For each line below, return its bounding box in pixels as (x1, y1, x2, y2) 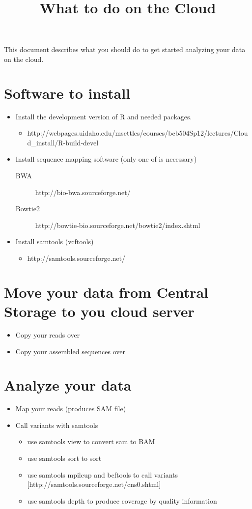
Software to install (4, 83, 131, 103)
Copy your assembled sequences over (15, 346, 125, 356)
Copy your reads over (15, 329, 80, 339)
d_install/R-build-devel (27, 137, 99, 147)
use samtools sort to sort (27, 453, 102, 463)
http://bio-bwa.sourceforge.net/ (35, 187, 131, 197)
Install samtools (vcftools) (15, 236, 94, 247)
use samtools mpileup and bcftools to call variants (27, 469, 178, 480)
